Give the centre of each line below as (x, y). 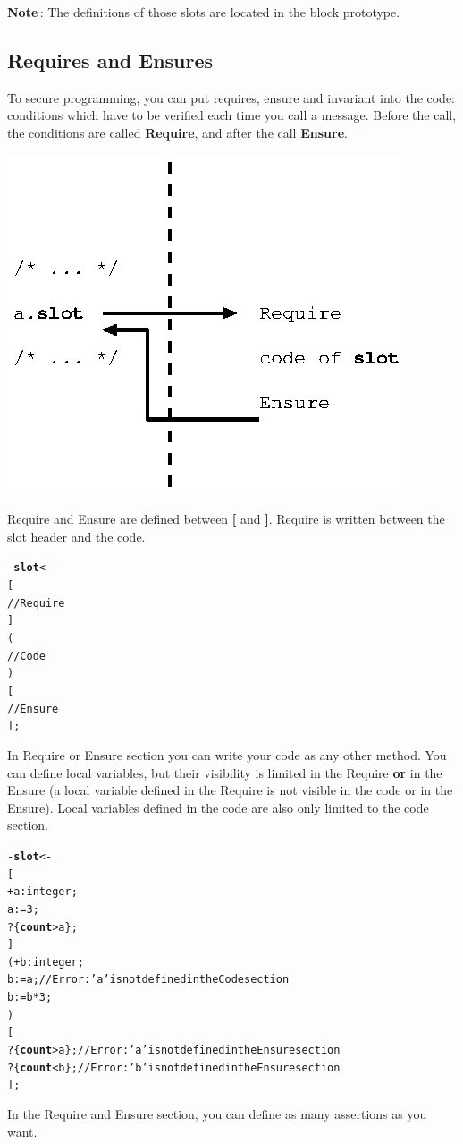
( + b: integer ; (46, 962)
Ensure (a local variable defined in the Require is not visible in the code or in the (230, 790)
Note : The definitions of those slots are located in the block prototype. (204, 12)
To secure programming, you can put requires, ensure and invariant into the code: (231, 97)
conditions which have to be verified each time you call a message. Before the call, (232, 115)
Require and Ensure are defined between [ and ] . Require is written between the (226, 519)
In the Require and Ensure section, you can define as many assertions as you (217, 1114)
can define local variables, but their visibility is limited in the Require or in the (225, 772)
